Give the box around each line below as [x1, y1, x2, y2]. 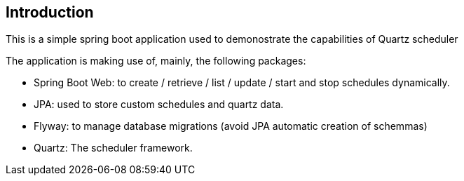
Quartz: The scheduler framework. [34, 142, 193, 154]
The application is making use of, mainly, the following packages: [6, 55, 306, 67]
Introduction [6, 4, 94, 21]
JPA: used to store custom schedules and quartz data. [34, 98, 284, 111]
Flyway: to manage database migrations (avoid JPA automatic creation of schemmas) [34, 120, 428, 133]
